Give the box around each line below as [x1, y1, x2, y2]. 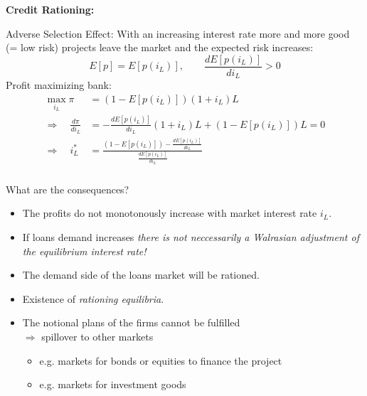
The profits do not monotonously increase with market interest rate [22, 205, 317, 220]
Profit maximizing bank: [6, 77, 112, 92]
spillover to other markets [41, 329, 154, 344]
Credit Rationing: [6, 1, 95, 16]
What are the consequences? [6, 181, 129, 196]
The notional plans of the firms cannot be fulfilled [22, 315, 240, 330]
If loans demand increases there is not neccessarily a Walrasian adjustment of [22, 230, 359, 245]
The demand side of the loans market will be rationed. [22, 267, 260, 282]
